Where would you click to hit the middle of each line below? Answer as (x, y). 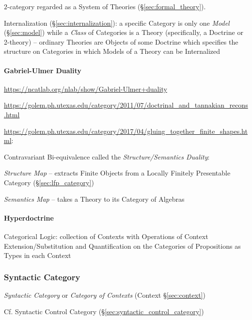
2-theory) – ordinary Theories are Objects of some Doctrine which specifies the (121, 41)
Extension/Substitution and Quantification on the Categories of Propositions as (122, 246)
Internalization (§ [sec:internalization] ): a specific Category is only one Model (117, 23)
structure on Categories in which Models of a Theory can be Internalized (112, 51)
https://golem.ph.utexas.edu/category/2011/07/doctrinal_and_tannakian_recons (126, 105)
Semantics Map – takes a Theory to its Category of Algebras (94, 199)
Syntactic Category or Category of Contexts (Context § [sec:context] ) (105, 295)
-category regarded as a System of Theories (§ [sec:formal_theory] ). (107, 6)
